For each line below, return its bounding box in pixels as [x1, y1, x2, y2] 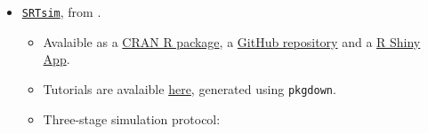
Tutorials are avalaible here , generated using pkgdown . [43, 79, 336, 98]
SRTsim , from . [21, 3, 101, 20]
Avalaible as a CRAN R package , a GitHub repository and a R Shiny [43, 32, 421, 51]
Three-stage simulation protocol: [43, 109, 221, 128]
